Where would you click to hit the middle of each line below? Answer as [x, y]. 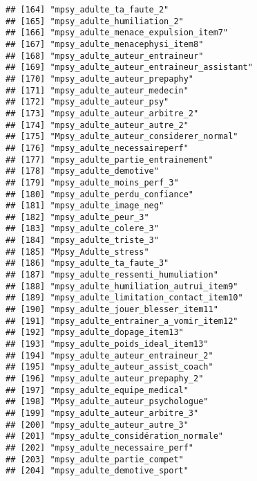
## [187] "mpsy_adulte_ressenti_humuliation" [112, 275]
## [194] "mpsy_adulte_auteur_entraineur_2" [110, 355]
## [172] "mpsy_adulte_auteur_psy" [87, 102]
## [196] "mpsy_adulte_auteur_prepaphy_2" [105, 379]
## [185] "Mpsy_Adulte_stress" [77, 252]
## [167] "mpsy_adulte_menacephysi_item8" [105, 44]
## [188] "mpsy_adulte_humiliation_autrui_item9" [122, 286]
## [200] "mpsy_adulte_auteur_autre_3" [97, 425]
